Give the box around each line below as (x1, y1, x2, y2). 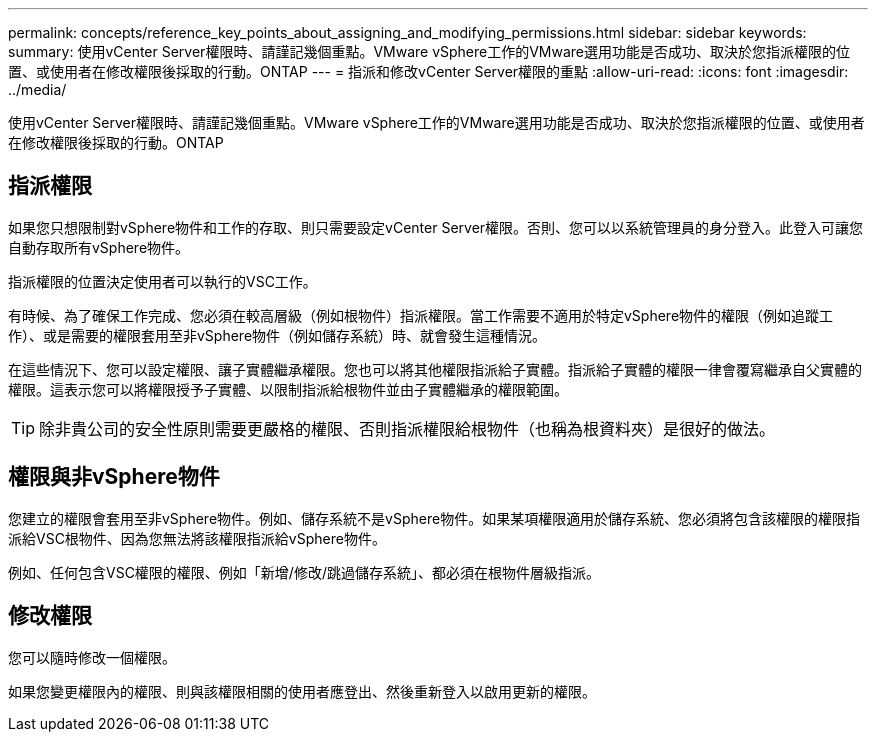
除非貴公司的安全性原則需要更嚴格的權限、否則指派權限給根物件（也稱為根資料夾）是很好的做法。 (39, 418, 776, 439)
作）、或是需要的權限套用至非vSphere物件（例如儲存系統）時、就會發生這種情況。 (8, 326, 547, 344)
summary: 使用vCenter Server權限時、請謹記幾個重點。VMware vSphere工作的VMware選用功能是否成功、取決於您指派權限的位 (8, 43, 851, 60)
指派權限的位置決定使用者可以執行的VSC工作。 (8, 272, 317, 290)
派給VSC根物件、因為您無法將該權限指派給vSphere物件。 (8, 529, 386, 547)
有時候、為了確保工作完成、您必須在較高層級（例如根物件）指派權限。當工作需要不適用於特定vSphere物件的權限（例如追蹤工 (8, 306, 834, 324)
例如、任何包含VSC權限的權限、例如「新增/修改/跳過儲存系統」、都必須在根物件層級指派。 (8, 563, 600, 581)
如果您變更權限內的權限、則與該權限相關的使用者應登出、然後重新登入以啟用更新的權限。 (8, 682, 596, 700)
